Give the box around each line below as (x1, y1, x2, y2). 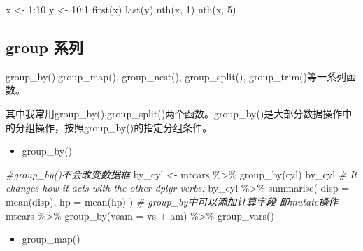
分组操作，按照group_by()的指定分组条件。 (15, 120, 213, 134)
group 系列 (6, 36, 83, 57)
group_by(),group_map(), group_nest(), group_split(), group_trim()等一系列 (6, 69, 347, 83)
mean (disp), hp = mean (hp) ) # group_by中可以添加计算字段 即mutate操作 (6, 194, 339, 208)
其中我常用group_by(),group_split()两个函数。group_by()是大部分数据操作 (6, 106, 343, 120)
